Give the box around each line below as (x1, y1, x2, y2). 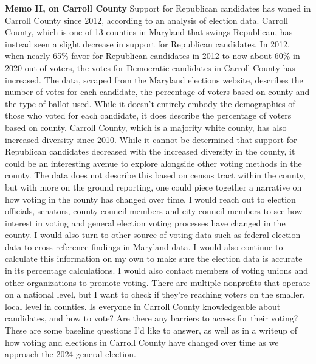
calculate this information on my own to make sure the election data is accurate (5, 252, 303, 265)
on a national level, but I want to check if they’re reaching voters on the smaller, (5, 288, 305, 301)
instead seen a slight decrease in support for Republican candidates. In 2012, (5, 37, 290, 50)
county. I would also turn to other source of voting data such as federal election (5, 228, 301, 241)
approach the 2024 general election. (5, 348, 136, 360)
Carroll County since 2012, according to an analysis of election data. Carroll (5, 13, 288, 26)
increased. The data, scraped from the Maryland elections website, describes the (5, 73, 303, 86)
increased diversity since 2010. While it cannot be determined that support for (5, 133, 297, 145)
